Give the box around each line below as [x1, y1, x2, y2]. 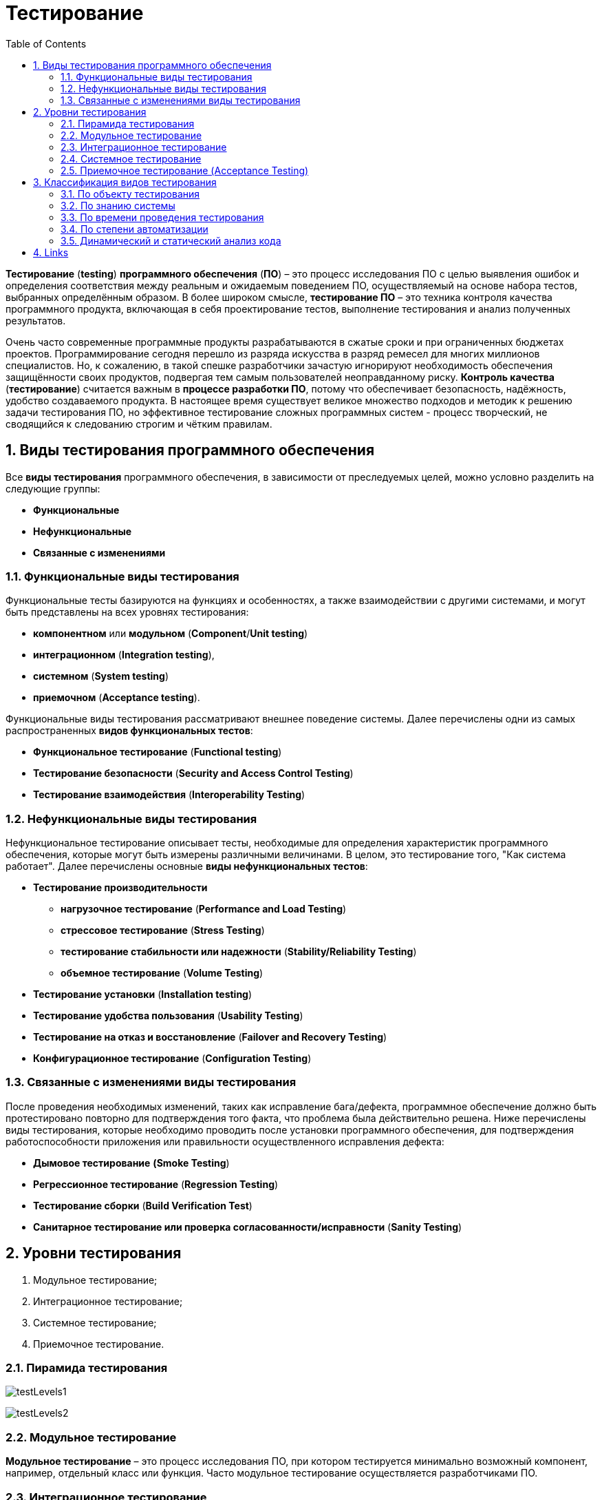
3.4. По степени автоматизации [61, 222, 208, 235]
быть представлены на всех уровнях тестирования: [6, 606, 249, 618]
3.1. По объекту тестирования [61, 187, 200, 200]
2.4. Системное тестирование [61, 152, 202, 165]
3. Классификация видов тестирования [33, 176, 217, 188]
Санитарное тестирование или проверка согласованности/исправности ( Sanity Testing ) [33, 1220, 462, 1233]
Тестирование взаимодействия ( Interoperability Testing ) [33, 789, 305, 801]
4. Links [33, 246, 69, 258]
